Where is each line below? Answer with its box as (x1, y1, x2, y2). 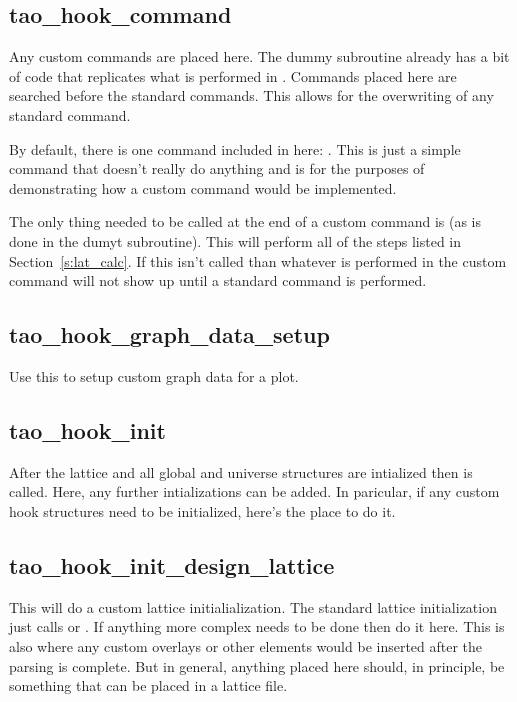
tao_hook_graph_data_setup (9, 319, 330, 350)
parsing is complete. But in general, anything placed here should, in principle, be (9, 655, 505, 676)
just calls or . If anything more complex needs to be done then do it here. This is (9, 616, 505, 637)
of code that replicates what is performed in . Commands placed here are (9, 65, 457, 86)
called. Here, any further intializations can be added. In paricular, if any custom (9, 481, 500, 502)
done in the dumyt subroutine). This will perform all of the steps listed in (9, 230, 462, 251)
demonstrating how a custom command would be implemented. (9, 177, 397, 198)
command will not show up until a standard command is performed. (9, 270, 427, 291)
